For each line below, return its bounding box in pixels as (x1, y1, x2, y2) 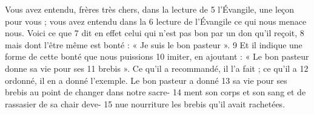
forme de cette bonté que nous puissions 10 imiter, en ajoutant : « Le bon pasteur (5, 50, 309, 63)
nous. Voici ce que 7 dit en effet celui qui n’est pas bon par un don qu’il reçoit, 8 (5, 27, 304, 39)
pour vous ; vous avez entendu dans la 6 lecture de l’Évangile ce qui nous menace (5, 14, 307, 27)
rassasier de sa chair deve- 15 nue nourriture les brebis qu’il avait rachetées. (5, 97, 286, 110)
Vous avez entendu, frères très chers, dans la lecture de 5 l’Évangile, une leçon (5, 3, 295, 15)
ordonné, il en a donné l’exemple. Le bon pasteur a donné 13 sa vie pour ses (5, 74, 287, 86)
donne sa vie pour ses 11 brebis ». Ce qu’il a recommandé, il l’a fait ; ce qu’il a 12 (5, 62, 309, 74)
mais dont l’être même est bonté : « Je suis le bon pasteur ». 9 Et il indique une (5, 38, 302, 51)
